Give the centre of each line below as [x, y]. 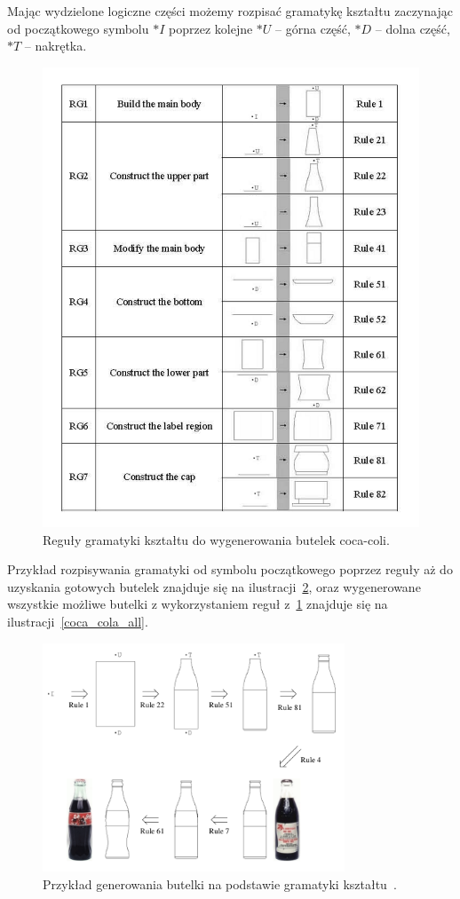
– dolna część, [412, 28]
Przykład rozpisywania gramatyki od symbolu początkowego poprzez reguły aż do [230, 569]
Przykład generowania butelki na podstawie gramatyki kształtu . [220, 883]
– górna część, [313, 28]
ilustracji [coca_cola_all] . [78, 621]
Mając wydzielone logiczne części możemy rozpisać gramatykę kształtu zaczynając [230, 11]
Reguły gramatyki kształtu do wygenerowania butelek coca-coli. [216, 539]
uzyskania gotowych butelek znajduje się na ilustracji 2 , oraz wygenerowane [214, 586]
